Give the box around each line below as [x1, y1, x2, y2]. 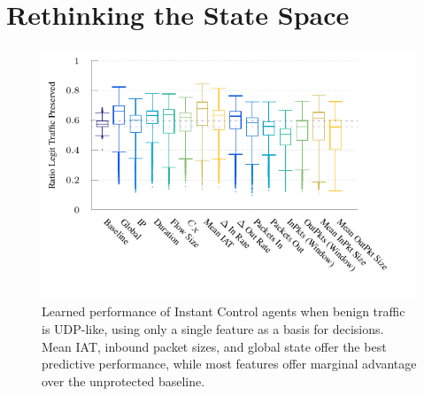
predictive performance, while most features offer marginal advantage [42, 354, 417, 373]
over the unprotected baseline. [42, 371, 205, 390]
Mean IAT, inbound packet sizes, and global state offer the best [42, 337, 387, 355]
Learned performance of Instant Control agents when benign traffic [42, 302, 405, 321]
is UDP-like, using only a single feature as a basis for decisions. [42, 319, 384, 338]
